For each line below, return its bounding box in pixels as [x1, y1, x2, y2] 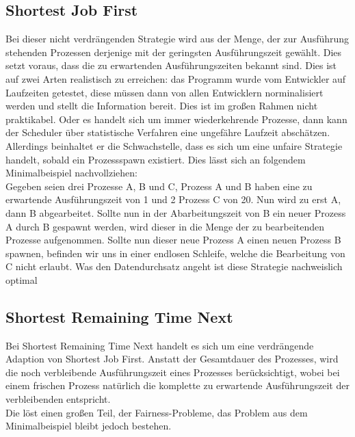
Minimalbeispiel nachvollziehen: [5, 165, 137, 180]
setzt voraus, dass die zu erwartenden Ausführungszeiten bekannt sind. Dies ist [5, 58, 337, 72]
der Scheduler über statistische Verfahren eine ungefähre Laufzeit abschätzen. [5, 125, 330, 140]
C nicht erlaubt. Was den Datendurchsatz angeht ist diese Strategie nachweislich [5, 259, 343, 274]
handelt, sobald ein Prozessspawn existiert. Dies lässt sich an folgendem [5, 152, 306, 166]
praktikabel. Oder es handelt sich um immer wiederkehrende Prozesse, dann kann [5, 111, 347, 126]
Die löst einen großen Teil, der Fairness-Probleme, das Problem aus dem [5, 405, 308, 419]
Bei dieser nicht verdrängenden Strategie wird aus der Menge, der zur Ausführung [5, 31, 350, 46]
